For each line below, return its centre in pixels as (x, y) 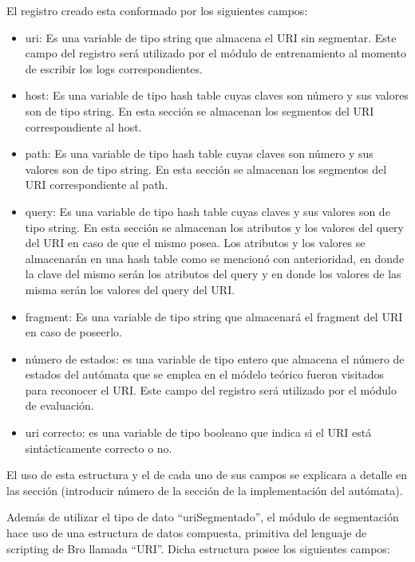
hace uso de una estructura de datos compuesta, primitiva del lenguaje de (187, 533)
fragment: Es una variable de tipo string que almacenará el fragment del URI (214, 316)
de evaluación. (59, 405)
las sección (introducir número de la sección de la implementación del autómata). (205, 490)
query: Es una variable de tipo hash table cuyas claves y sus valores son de (207, 211)
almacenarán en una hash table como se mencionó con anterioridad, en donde (215, 258)
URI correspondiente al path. (97, 185)
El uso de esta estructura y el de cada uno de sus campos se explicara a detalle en (207, 475)
